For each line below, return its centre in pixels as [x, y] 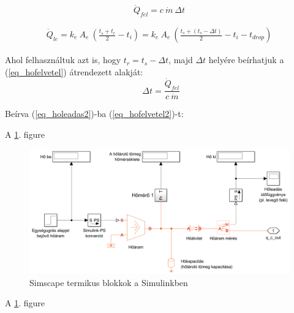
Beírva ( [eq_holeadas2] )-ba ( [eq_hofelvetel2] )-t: [94, 114]
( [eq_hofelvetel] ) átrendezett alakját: [74, 71]
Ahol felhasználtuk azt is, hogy [63, 60]
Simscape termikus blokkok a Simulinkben [109, 282]
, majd [181, 60]
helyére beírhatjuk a [246, 60]
